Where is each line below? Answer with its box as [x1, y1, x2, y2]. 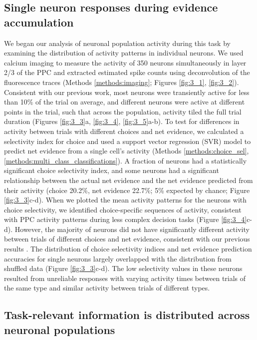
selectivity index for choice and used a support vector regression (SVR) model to [4, 135, 251, 146]
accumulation [4, 14, 74, 29]
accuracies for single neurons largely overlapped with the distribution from [4, 253, 232, 263]
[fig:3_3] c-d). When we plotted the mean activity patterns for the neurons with [4, 194, 247, 205]
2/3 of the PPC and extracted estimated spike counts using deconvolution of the [4, 67, 250, 77]
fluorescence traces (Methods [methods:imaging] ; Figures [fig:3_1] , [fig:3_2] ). [4, 76, 239, 87]
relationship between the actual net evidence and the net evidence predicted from [4, 174, 253, 185]
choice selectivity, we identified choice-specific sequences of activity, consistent [4, 204, 242, 214]
